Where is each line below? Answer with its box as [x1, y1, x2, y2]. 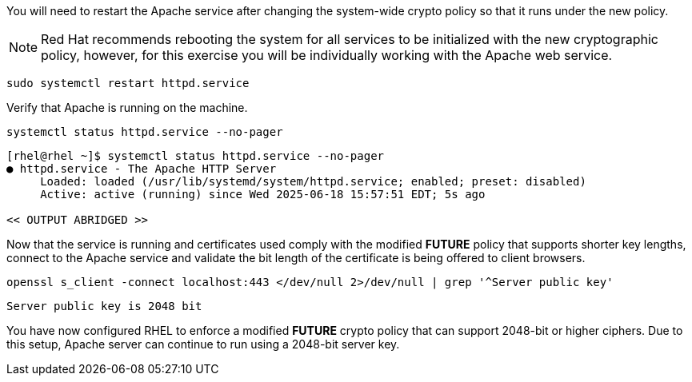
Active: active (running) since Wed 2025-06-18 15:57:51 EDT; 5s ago [40, 188, 486, 201]
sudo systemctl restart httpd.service [6, 77, 250, 90]
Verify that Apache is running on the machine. [6, 101, 248, 114]
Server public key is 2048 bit [6, 300, 202, 312]
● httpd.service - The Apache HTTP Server [6, 162, 277, 175]
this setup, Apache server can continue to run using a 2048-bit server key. [6, 337, 400, 351]
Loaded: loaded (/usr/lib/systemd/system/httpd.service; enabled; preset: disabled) [40, 175, 586, 188]
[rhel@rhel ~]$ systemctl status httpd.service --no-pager [6, 149, 385, 162]
